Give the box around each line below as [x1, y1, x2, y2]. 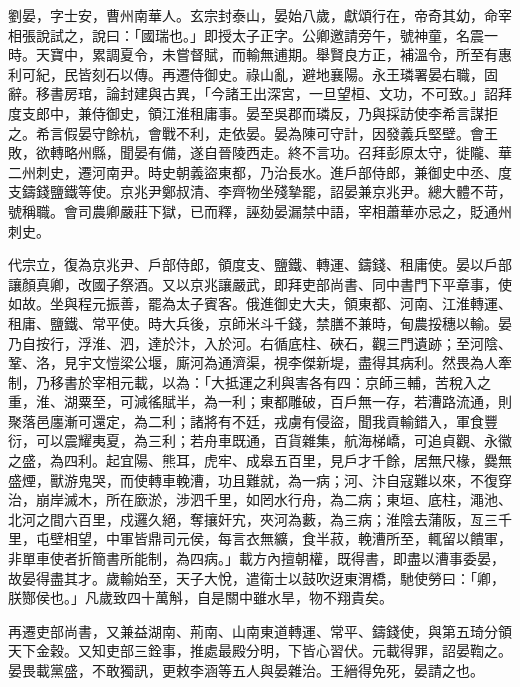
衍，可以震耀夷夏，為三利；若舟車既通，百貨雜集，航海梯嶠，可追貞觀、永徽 [8, 430, 512, 451]
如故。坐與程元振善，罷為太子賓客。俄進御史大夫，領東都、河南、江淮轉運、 [8, 293, 512, 314]
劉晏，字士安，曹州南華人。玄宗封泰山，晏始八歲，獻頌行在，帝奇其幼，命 [8, 5, 498, 25]
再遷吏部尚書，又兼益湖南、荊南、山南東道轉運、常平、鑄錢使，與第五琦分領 [8, 620, 512, 641]
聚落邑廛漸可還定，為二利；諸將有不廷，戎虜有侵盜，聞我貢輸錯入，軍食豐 [8, 410, 498, 431]
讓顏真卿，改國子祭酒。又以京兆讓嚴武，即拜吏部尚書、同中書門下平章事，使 [8, 273, 512, 294]
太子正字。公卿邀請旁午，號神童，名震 [231, 24, 484, 45]
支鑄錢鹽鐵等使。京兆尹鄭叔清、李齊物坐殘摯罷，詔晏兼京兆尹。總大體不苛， [8, 181, 512, 202]
